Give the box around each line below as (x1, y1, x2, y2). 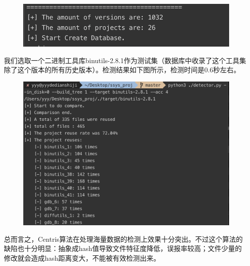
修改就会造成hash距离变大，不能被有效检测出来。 (4, 252, 161, 263)
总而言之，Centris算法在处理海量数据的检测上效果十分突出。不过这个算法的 (4, 233, 243, 244)
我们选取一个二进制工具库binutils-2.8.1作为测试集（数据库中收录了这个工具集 (4, 55, 247, 65)
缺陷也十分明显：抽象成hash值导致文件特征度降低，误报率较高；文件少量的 (4, 243, 242, 253)
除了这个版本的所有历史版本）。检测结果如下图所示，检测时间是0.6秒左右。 (4, 65, 240, 75)
